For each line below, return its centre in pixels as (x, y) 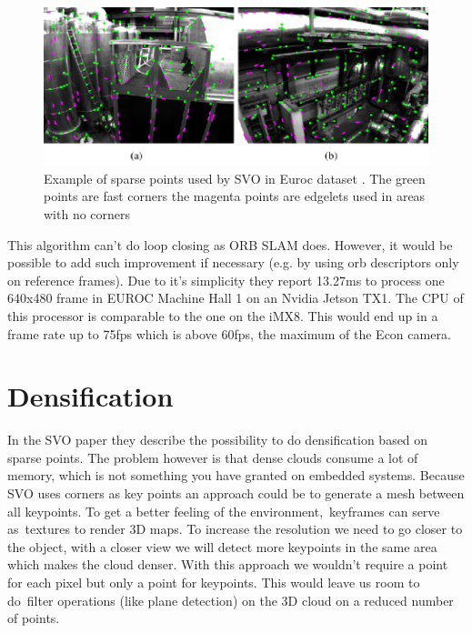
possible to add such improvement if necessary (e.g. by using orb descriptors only (233, 262)
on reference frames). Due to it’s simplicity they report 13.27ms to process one (226, 280)
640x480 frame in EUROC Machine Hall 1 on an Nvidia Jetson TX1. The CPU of (236, 298)
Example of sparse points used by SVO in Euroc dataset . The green (235, 178)
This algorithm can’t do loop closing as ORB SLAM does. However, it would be (230, 244)
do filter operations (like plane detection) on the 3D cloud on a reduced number (231, 600)
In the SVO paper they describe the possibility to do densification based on (218, 440)
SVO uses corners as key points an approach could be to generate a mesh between (236, 493)
